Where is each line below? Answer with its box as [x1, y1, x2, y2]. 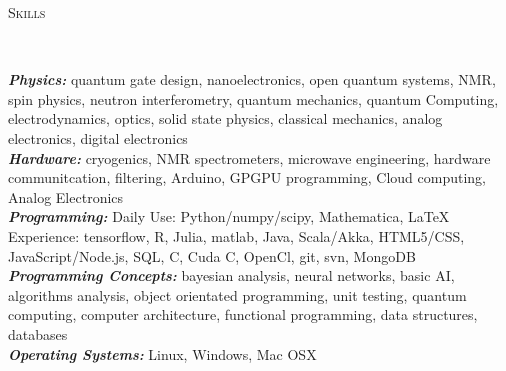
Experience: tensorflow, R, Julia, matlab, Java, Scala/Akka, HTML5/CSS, [8, 225, 465, 246]
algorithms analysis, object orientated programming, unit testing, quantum [8, 284, 467, 305]
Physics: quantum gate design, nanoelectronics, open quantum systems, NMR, [8, 69, 496, 90]
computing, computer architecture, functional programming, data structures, [8, 304, 478, 325]
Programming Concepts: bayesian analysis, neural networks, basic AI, [8, 265, 455, 286]
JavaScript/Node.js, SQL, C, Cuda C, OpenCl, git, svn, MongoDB [8, 245, 416, 266]
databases [8, 323, 68, 344]
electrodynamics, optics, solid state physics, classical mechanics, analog [8, 108, 443, 129]
